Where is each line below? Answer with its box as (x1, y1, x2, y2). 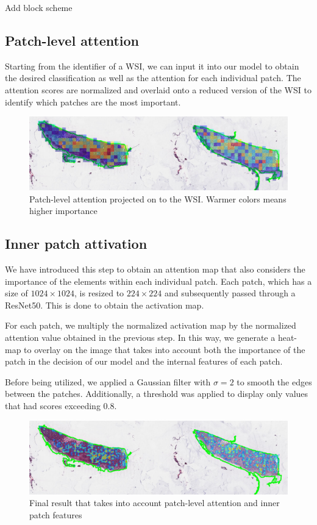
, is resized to (74, 287, 124, 299)
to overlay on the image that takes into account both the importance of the (24, 343, 305, 355)
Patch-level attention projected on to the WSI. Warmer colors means (29, 192, 287, 205)
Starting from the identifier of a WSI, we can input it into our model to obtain (5, 59, 299, 72)
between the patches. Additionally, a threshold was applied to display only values (5, 387, 308, 400)
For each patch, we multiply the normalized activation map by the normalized (5, 319, 296, 332)
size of (5, 287, 28, 299)
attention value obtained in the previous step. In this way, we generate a (5, 331, 276, 344)
